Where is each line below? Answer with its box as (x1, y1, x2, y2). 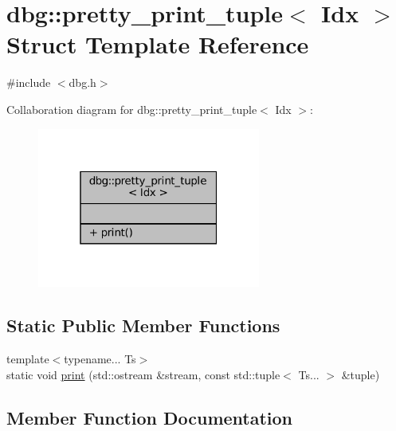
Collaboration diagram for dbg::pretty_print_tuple (6, 100, 257, 117)
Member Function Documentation (6, 405, 293, 429)
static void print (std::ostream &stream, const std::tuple (6, 366, 280, 382)
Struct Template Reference (6, 28, 309, 61)
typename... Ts (64, 351, 136, 367)
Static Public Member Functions (6, 313, 280, 338)
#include (6, 74, 51, 91)
